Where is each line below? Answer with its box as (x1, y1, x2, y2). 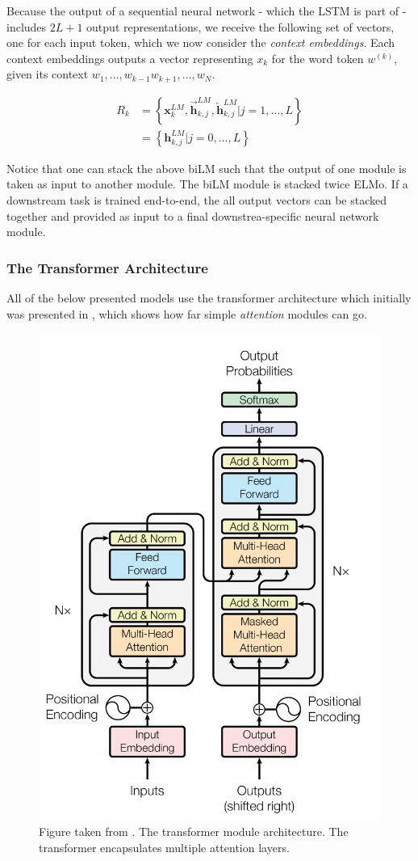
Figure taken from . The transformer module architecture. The (39, 823, 349, 840)
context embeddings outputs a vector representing (6, 49, 253, 66)
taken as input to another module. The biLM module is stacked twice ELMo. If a (6, 175, 408, 192)
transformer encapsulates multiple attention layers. (39, 838, 290, 855)
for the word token (271, 49, 364, 66)
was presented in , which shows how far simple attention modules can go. (6, 305, 367, 322)
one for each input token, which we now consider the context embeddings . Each (6, 34, 395, 51)
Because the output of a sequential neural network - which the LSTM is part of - (6, 2, 407, 19)
